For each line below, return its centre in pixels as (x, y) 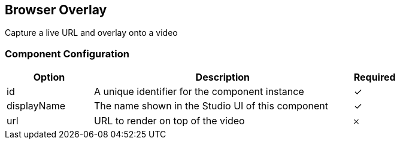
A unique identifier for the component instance (199, 92)
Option (49, 77)
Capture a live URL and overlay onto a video (91, 33)
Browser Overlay (56, 10)
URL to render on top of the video (169, 121)
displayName (36, 106)
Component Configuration (67, 53)
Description (223, 77)
